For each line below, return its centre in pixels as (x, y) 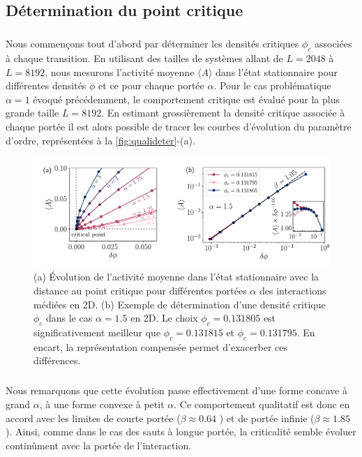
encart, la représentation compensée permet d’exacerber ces (161, 346)
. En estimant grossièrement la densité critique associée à (223, 113)
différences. (57, 360)
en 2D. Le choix (164, 318)
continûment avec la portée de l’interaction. (99, 445)
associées (333, 44)
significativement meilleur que (97, 332)
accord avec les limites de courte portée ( (93, 418)
